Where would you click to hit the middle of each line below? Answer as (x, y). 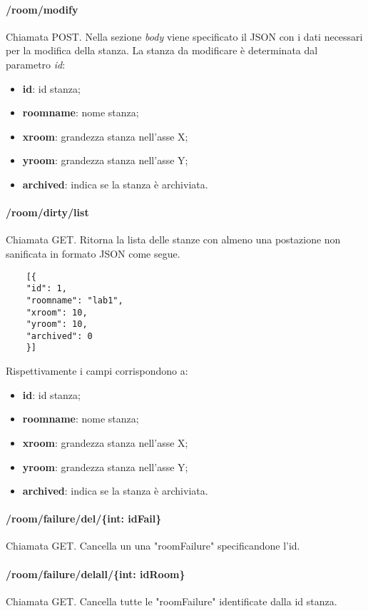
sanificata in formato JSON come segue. (93, 253)
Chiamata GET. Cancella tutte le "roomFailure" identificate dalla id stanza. (172, 601)
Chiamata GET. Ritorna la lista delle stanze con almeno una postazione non (173, 239)
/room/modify (42, 9)
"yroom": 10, (57, 324)
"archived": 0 (59, 336)
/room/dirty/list (47, 212)
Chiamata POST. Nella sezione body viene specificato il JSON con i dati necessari (184, 36)
